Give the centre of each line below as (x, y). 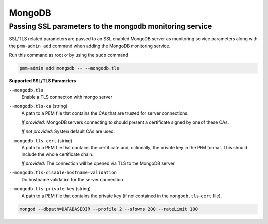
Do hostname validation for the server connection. (73, 179)
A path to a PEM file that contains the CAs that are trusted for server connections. (105, 113)
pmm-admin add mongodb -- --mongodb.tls (69, 68)
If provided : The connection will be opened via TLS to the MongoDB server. (99, 163)
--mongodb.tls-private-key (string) (50, 189)
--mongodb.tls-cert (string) (41, 140)
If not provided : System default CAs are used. (68, 131)
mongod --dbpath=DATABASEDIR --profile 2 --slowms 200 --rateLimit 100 (109, 209)
